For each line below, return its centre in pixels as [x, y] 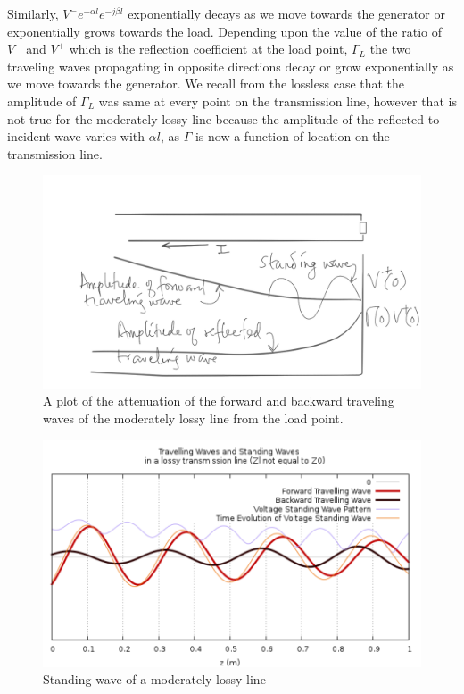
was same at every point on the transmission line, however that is [278, 100]
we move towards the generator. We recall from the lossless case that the [206, 84]
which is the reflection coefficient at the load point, [208, 49]
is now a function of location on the [292, 136]
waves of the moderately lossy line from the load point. [193, 418]
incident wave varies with [76, 136]
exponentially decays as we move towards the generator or [286, 13]
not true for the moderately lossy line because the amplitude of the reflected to [224, 118]
